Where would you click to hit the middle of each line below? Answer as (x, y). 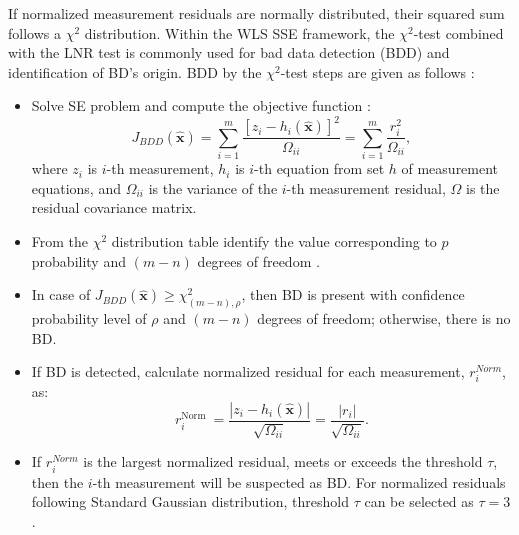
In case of (61, 294)
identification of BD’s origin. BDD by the (135, 71)
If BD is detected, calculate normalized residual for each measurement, (248, 371)
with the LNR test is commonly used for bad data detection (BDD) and (229, 52)
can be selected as (419, 501)
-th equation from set (319, 168)
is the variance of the (213, 187)
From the (60, 241)
